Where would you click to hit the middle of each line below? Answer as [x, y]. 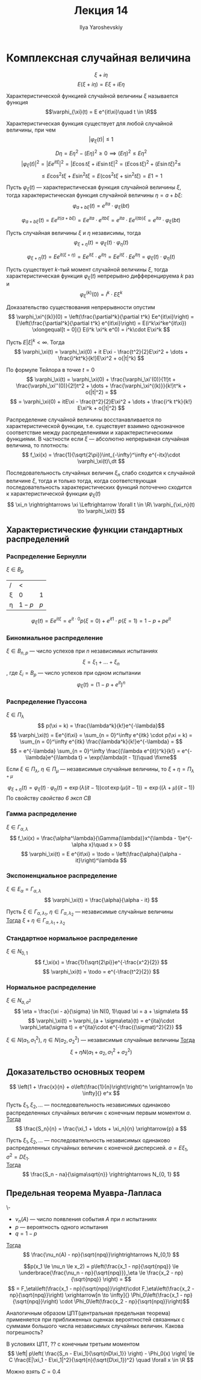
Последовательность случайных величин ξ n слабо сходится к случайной [101, 473]
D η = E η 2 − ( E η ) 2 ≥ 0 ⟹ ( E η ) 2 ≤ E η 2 [101, 153]
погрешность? [25, 1332]
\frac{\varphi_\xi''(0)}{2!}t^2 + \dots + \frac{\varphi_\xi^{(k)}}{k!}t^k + [101, 386]
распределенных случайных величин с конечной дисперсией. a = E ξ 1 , [97, 1149]
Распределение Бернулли [47, 557]
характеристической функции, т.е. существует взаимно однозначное [95, 426]
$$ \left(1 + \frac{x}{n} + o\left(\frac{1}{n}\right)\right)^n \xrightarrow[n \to [101, 1087]
